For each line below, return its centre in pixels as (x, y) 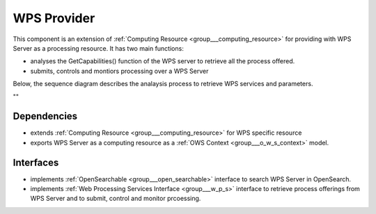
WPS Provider (54, 18)
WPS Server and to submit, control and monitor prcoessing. (116, 199)
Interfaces (36, 162)
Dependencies (45, 116)
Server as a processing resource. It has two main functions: (98, 48)
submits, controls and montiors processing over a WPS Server (119, 71)
